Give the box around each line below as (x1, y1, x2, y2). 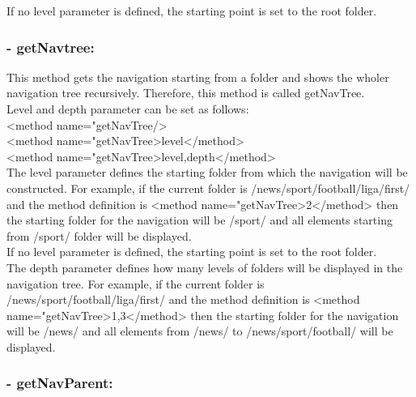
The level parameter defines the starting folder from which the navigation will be (6, 164, 408, 181)
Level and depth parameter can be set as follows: (6, 100, 249, 117)
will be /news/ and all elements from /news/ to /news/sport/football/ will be (6, 322, 393, 339)
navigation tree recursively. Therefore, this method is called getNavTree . (6, 84, 365, 101)
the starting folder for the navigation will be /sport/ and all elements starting (6, 211, 393, 228)
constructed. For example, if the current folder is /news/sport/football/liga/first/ (6, 179, 410, 196)
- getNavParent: (6, 373, 113, 393)
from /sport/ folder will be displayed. (6, 227, 192, 244)
